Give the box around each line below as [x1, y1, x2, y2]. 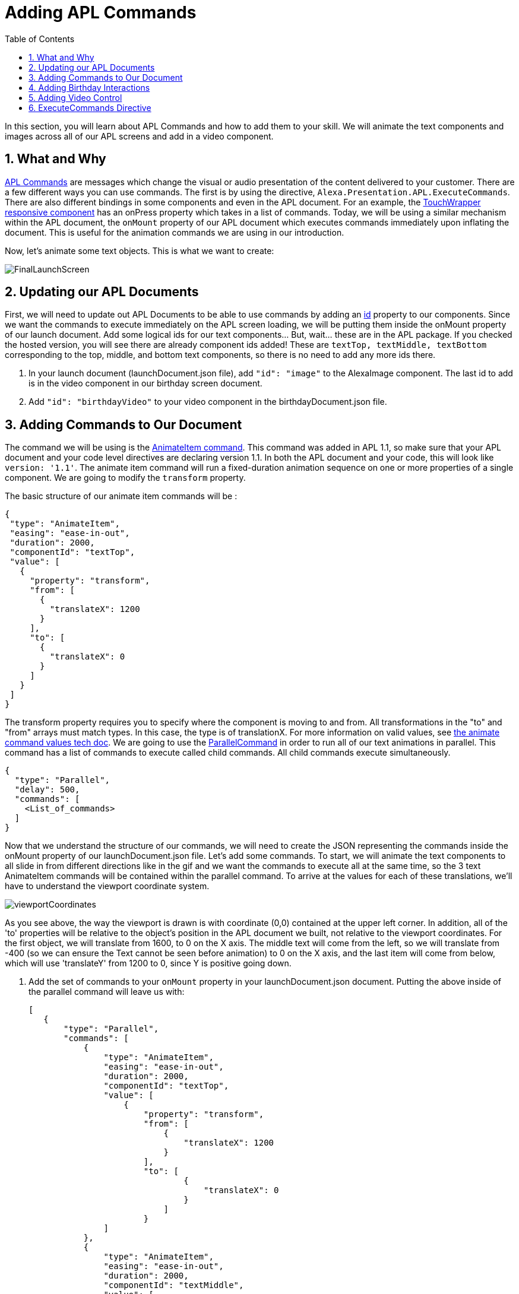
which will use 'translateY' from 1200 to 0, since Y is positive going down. [5, 958, 292, 969]
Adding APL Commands [5, 2, 197, 23]
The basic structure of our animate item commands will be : [5, 491, 238, 502]
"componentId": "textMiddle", [103, 1280, 244, 1290]
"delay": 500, [14, 785, 80, 795]
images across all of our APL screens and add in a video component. [5, 131, 274, 141]
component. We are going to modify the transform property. [5, 472, 246, 483]
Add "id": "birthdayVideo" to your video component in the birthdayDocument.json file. [29, 397, 387, 407]
